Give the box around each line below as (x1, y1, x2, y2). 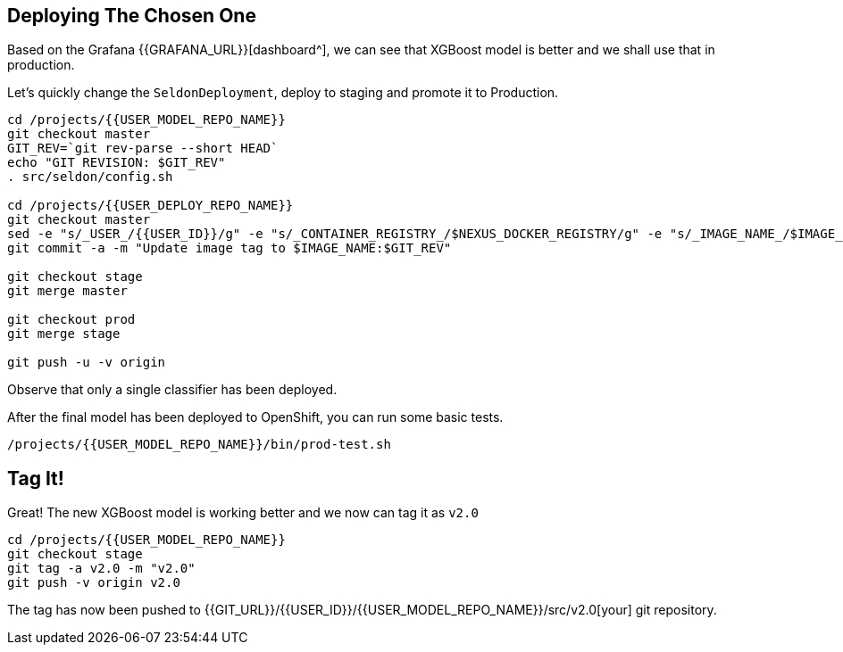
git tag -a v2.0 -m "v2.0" (7, 561, 196, 576)
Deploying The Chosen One (7, 4, 256, 27)
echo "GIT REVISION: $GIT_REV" (7, 155, 226, 170)
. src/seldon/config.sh (7, 169, 173, 185)
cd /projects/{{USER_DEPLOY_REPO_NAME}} (7, 198, 294, 213)
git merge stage (7, 326, 121, 342)
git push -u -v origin (7, 355, 166, 370)
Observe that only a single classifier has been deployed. (7, 382, 338, 398)
